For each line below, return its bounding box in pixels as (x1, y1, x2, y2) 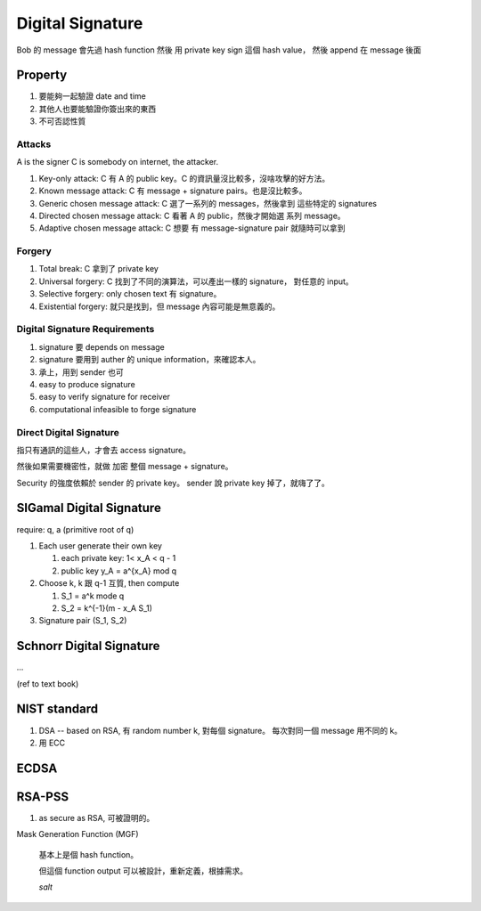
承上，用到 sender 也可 (38, 366, 124, 378)
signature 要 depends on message (38, 341, 165, 352)
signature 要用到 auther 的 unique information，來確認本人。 (38, 354, 261, 365)
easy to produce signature (38, 378, 135, 389)
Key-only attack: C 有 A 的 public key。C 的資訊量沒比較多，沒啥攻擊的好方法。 (38, 173, 330, 183)
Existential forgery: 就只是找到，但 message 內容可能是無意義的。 (38, 301, 281, 312)
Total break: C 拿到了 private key (38, 264, 159, 274)
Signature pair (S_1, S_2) (38, 615, 127, 626)
